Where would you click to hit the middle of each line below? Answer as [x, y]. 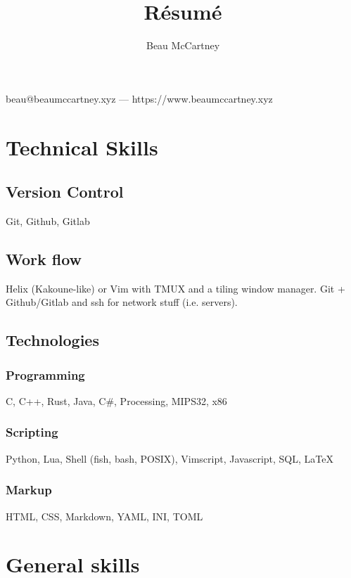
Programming [45, 374]
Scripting [32, 432]
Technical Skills [82, 147]
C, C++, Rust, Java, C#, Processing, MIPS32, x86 [116, 400]
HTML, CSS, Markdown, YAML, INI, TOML [104, 516]
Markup [29, 490]
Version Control [65, 192]
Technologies [52, 340]
